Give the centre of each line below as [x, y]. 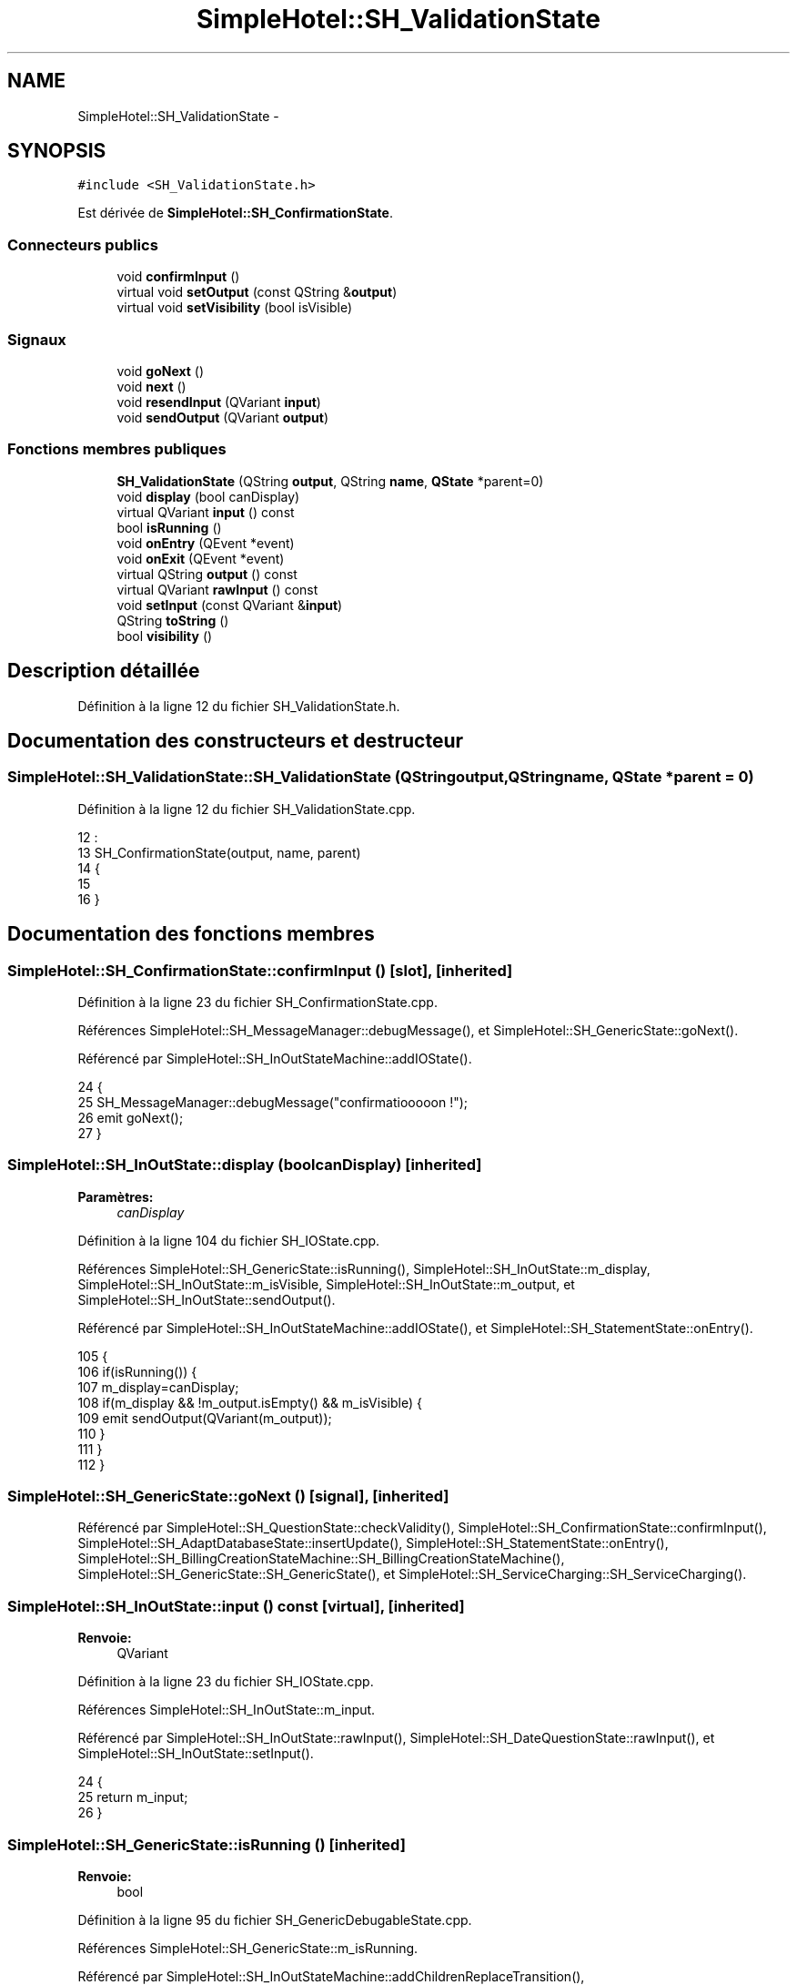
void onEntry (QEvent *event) [206, 543]
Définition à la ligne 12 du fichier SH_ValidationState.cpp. [247, 809]
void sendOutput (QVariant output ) [223, 417]
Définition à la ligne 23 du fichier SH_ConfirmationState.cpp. [257, 1002]
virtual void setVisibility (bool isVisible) [235, 308]
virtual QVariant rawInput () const [217, 589]
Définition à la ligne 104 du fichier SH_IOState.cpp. [229, 1240]
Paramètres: [116, 1196]
